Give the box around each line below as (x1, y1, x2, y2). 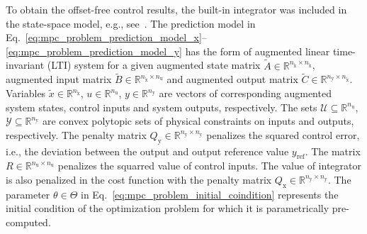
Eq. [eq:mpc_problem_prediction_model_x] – (6, 30, 207, 45)
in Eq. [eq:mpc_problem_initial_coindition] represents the (80, 186, 339, 201)
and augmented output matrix (166, 72, 298, 87)
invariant (6, 57, 45, 72)
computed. (6, 214, 51, 229)
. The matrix (305, 143, 361, 158)
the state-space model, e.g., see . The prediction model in (6, 16, 256, 30)
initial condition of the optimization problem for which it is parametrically (6, 201, 329, 216)
